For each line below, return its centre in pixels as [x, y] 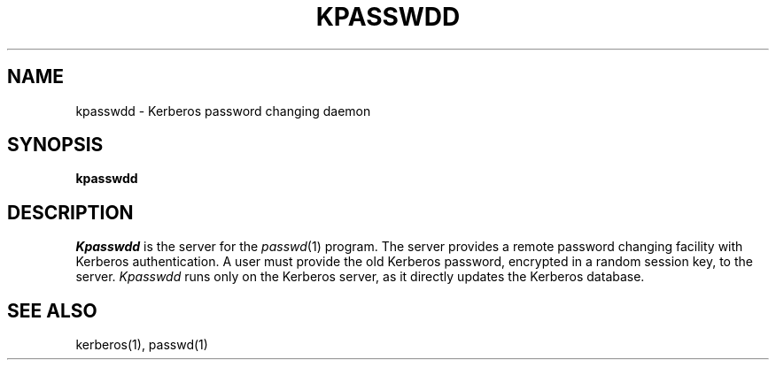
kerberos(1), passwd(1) [142, 345]
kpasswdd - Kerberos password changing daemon [223, 111]
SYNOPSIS [55, 145]
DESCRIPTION [70, 212]
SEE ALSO [52, 310]
